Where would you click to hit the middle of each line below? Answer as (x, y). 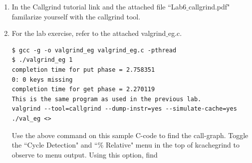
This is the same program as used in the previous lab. (107, 99)
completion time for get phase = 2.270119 (83, 89)
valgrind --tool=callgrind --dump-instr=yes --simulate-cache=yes (124, 109)
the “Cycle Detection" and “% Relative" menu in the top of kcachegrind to (126, 145)
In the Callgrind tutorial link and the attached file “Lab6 (99, 6)
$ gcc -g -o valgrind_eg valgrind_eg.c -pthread (94, 50)
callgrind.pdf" (209, 6)
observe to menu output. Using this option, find (85, 154)
